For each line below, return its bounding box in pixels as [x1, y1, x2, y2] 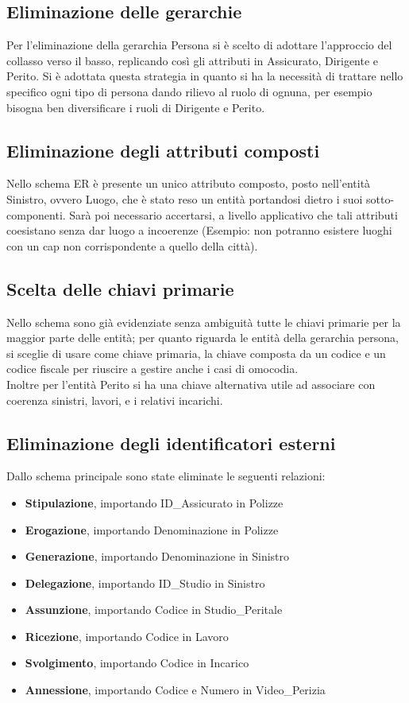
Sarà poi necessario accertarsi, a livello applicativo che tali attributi [69, 206, 398, 223]
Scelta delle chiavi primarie [6, 276, 234, 301]
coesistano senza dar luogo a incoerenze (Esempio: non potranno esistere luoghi [6, 222, 392, 239]
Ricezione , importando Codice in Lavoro [25, 627, 229, 644]
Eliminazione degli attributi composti [6, 138, 320, 162]
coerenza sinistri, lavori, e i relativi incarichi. [6, 391, 223, 408]
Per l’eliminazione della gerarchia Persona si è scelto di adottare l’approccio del [6, 37, 392, 53]
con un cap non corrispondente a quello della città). [6, 237, 258, 254]
